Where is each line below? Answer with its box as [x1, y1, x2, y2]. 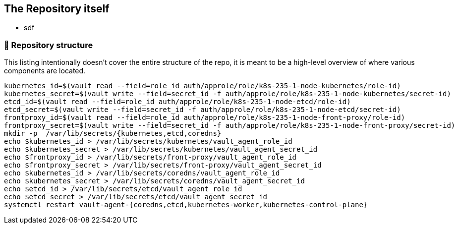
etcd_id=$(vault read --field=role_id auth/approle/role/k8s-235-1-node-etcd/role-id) [4, 98, 351, 106]
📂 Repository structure [4, 40, 93, 50]
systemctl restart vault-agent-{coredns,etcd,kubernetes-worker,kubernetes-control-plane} [4, 201, 368, 209]
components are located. [4, 66, 86, 75]
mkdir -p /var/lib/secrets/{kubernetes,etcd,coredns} [4, 129, 222, 138]
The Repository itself [4, 2, 110, 15]
